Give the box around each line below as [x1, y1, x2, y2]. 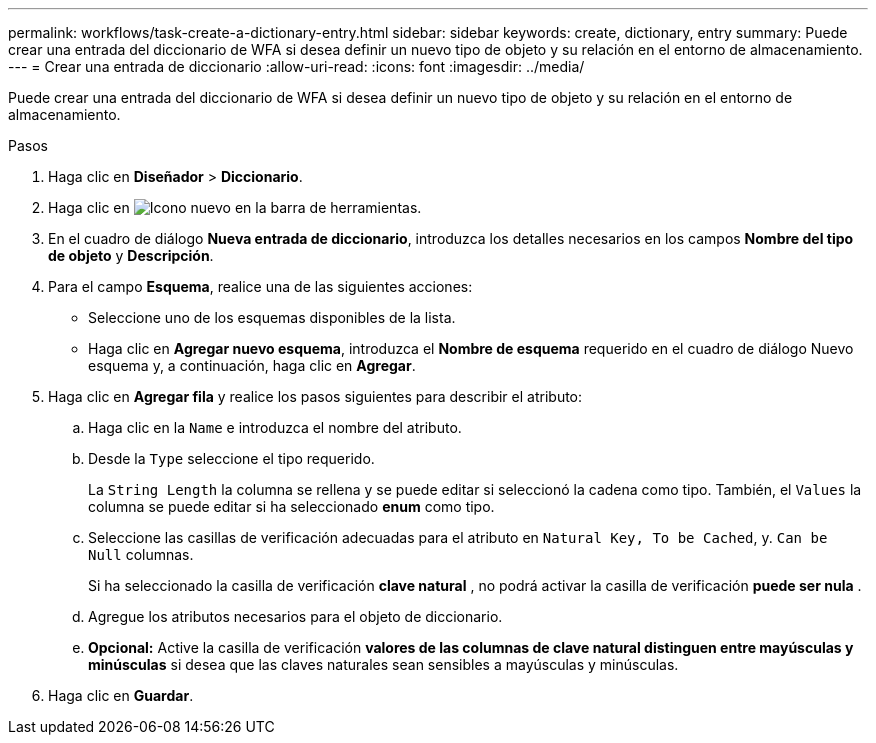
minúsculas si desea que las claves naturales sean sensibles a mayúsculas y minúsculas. [88, 656, 679, 673]
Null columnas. [88, 546, 194, 563]
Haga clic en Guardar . [48, 687, 194, 704]
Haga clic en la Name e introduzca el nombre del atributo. [88, 419, 462, 436]
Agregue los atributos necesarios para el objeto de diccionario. [88, 608, 503, 625]
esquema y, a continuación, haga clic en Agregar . [88, 357, 416, 374]
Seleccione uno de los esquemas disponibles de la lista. [88, 309, 456, 326]
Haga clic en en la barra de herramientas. [48, 199, 422, 216]
